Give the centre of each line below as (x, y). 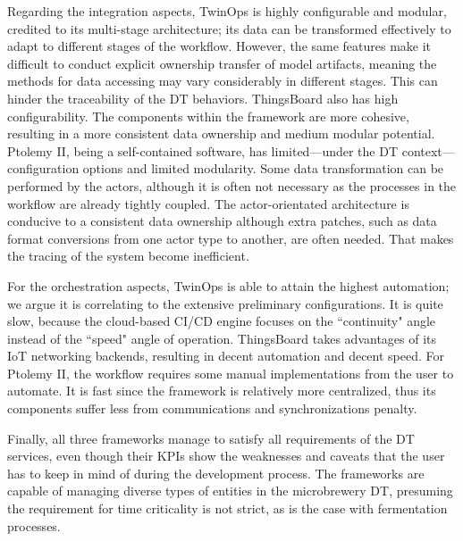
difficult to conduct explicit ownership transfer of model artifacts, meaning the (222, 63)
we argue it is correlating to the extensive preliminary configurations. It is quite (225, 303)
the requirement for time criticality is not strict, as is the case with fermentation (227, 508)
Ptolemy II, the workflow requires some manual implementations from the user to (231, 373)
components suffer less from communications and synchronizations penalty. (212, 408)
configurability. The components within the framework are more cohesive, (208, 116)
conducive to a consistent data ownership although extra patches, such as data (222, 221)
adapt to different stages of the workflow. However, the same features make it (219, 46)
